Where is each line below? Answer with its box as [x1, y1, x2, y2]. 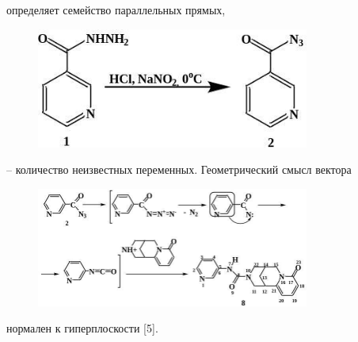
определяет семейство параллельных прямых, [6, 2, 226, 17]
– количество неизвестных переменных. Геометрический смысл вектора [6, 161, 352, 178]
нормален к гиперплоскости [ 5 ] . [6, 320, 158, 336]
